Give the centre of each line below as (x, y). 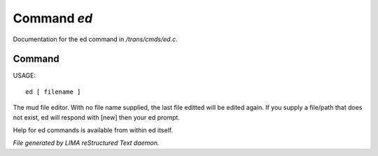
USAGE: (24, 76)
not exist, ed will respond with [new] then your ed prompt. (96, 117)
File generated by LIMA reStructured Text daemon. (86, 143)
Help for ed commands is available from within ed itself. (93, 130)
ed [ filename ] (53, 92)
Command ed (53, 18)
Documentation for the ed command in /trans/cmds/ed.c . (95, 39)
